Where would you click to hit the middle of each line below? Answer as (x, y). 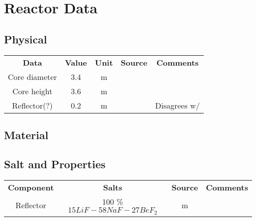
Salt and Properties (55, 164)
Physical (26, 39)
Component (31, 187)
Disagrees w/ (177, 105)
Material (26, 134)
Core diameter (32, 76)
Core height (32, 91)
